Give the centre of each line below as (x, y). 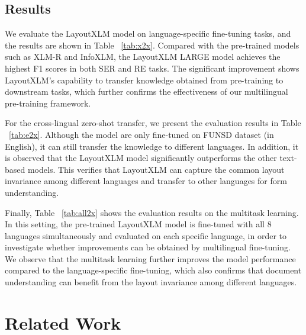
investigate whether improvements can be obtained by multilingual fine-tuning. (148, 247)
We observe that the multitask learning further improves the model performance (150, 258)
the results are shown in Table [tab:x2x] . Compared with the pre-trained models (152, 45)
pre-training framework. (48, 103)
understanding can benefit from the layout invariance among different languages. (151, 282)
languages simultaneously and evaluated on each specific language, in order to (146, 235)
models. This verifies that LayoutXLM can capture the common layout (156, 169)
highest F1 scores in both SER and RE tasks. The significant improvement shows (152, 68)
